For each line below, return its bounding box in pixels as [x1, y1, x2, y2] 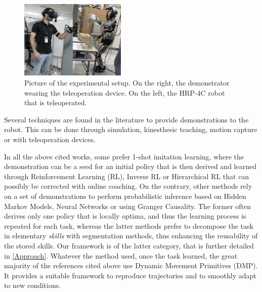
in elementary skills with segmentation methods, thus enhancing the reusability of [4, 230, 258, 241]
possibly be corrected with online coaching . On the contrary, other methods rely [4, 181, 252, 191]
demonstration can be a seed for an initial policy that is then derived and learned [4, 161, 256, 172]
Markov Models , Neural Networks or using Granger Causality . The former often [4, 200, 251, 211]
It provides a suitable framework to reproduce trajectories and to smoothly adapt [4, 270, 256, 280]
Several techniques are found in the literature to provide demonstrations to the [4, 114, 249, 124]
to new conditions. [4, 280, 61, 290]
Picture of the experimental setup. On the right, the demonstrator [24, 77, 230, 88]
